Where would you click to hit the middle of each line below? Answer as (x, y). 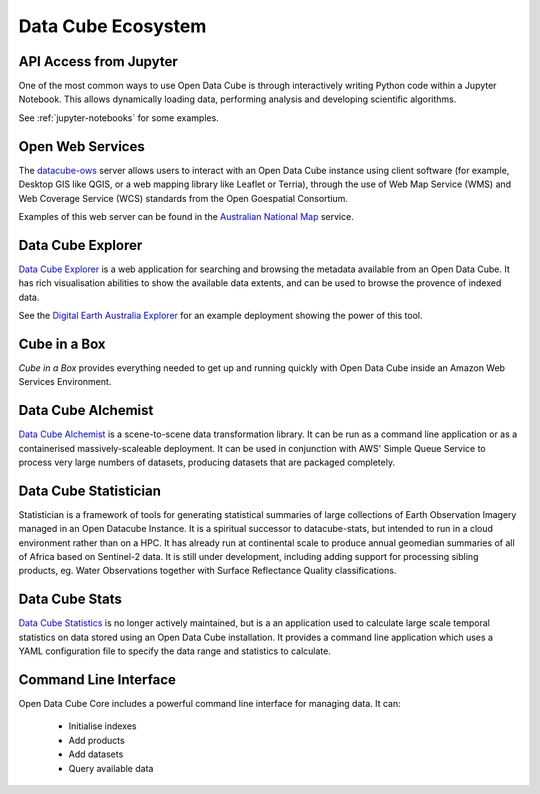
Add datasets (96, 754)
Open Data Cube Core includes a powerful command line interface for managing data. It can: (210, 704)
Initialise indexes (102, 726)
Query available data (111, 768)
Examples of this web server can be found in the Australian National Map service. (186, 216)
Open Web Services (81, 146)
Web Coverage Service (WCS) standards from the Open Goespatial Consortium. (183, 198)
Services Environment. (65, 382)
